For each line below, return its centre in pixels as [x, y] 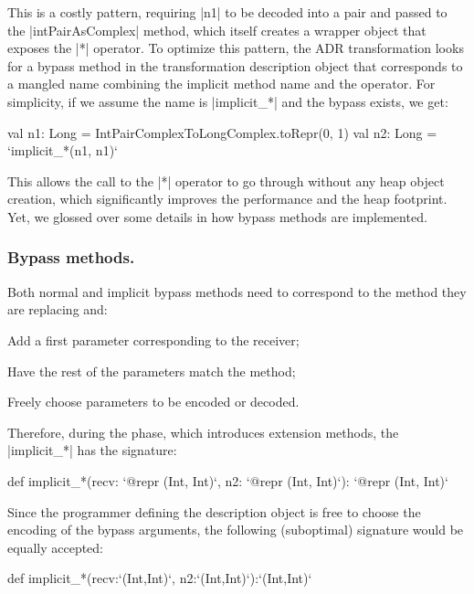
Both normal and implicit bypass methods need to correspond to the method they [237, 291]
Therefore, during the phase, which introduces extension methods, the [203, 432]
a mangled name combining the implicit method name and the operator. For [221, 84]
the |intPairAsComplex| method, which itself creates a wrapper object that [217, 30]
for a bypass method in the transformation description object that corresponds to [235, 65]
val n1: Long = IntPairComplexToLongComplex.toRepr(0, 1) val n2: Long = [222, 132]
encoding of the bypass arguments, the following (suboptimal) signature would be [236, 530]
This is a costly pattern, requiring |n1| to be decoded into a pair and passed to [227, 12]
